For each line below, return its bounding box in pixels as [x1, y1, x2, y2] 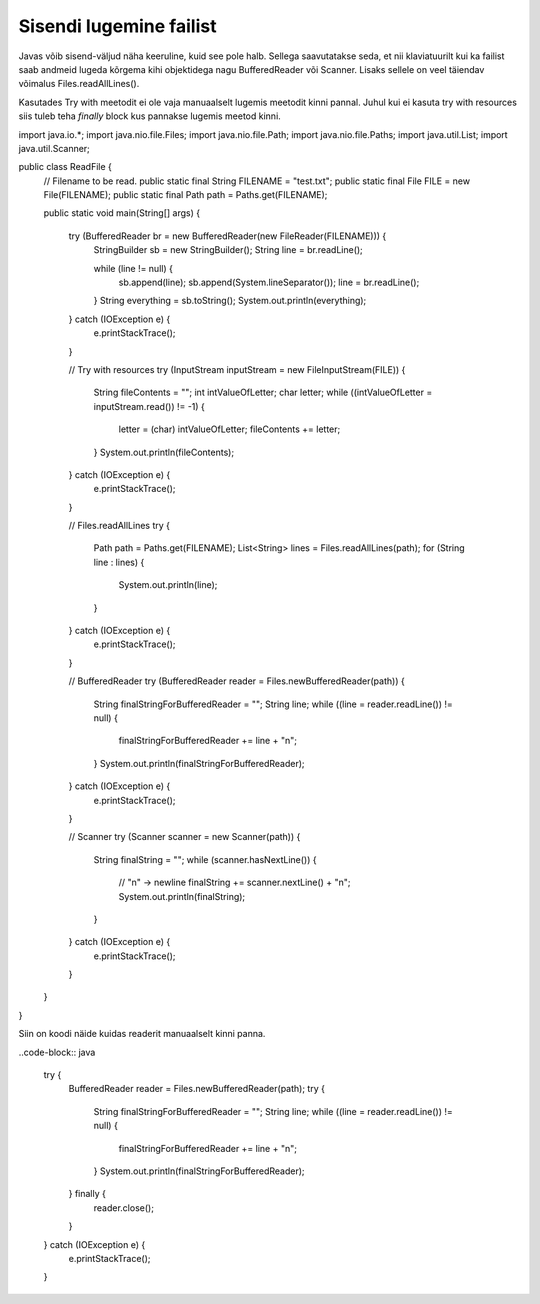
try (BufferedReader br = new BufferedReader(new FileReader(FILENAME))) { [68, 230, 387, 242]
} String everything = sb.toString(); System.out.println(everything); [93, 295, 367, 307]
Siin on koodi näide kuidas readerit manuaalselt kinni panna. [18, 1028, 266, 1040]
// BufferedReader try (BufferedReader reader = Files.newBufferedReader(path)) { [68, 675, 405, 687]
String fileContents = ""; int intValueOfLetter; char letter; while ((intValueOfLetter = [93, 386, 433, 399]
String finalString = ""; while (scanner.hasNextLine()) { [93, 853, 317, 865]
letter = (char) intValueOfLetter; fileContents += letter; [118, 423, 341, 435]
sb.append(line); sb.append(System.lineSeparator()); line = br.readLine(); [118, 276, 420, 289]
